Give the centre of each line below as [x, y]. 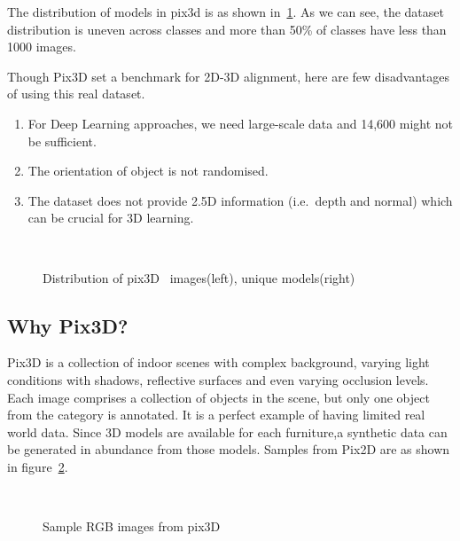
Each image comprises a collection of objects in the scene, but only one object [218, 397]
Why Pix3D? [68, 325]
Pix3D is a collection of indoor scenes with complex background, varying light [218, 362]
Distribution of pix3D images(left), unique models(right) [199, 277]
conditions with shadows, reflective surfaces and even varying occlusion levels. [218, 379]
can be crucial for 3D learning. [111, 218]
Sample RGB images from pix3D [132, 526]
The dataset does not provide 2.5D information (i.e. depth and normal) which [240, 200]
